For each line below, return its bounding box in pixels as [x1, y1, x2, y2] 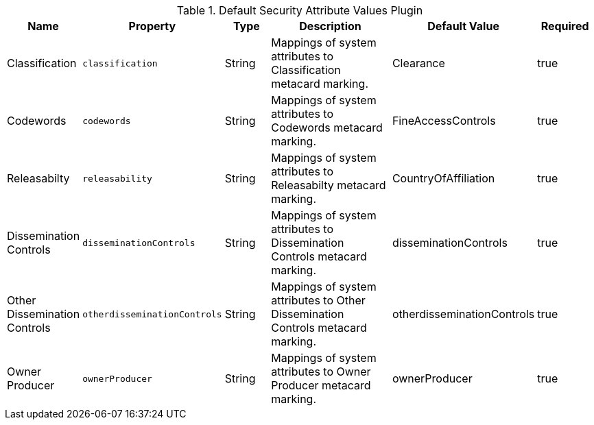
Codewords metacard [271, 121, 383, 134]
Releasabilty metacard [271, 178, 386, 192]
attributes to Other [271, 293, 366, 307]
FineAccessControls [392, 114, 496, 127]
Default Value [427, 19, 499, 33]
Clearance [392, 56, 445, 70]
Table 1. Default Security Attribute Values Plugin [176, 3, 423, 17]
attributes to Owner [271, 365, 371, 378]
